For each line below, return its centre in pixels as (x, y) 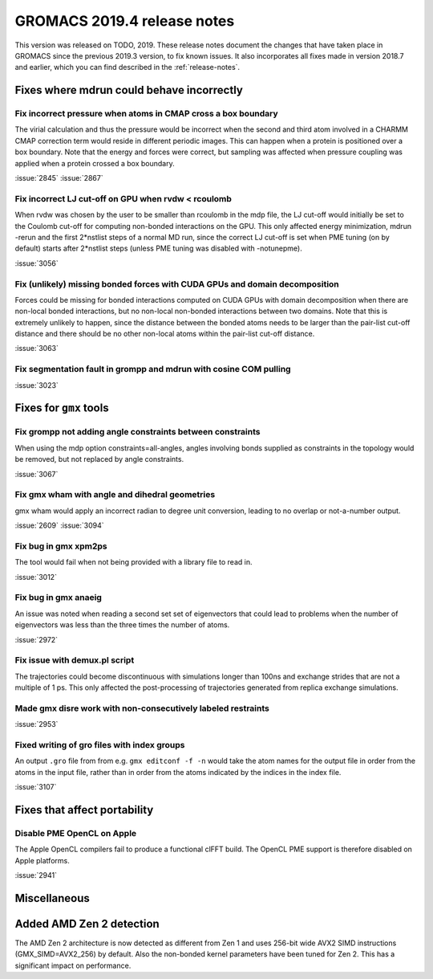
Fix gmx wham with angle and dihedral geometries (115, 495)
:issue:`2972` (36, 639)
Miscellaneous (52, 898)
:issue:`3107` (36, 787)
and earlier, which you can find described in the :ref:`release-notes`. (127, 67)
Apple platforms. (42, 860)
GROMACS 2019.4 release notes (125, 21)
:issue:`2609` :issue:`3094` (59, 525)
